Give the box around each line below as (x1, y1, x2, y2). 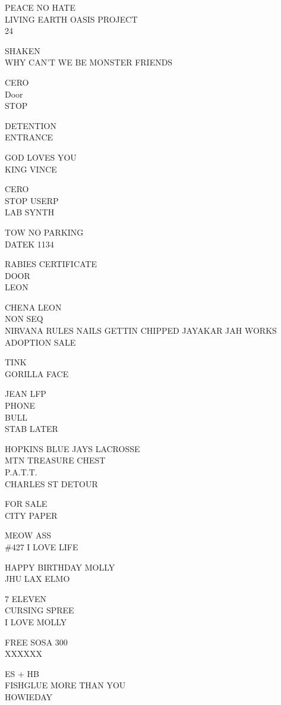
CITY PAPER (5, 509, 58, 521)
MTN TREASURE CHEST (5, 454, 106, 466)
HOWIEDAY (5, 690, 53, 703)
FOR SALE (5, 497, 48, 510)
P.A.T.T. (5, 466, 37, 478)
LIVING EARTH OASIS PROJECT (5, 12, 138, 25)
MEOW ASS (5, 529, 51, 541)
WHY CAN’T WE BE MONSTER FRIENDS (5, 56, 173, 68)
